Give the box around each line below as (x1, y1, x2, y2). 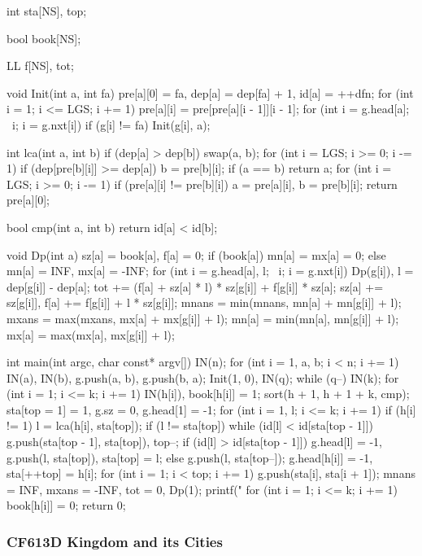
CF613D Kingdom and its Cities (7, 531, 223, 551)
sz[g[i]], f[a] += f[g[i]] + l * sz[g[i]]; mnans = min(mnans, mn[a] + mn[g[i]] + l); (7, 294, 402, 311)
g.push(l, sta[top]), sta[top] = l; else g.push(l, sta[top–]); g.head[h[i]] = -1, (7, 449, 373, 466)
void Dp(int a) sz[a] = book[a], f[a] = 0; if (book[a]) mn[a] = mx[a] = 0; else (7, 246, 386, 263)
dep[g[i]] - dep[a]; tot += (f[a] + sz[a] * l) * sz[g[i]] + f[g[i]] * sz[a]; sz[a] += (7, 278, 384, 295)
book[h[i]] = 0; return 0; (7, 497, 126, 514)
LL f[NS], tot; (7, 57, 74, 74)
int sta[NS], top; (7, 2, 87, 19)
